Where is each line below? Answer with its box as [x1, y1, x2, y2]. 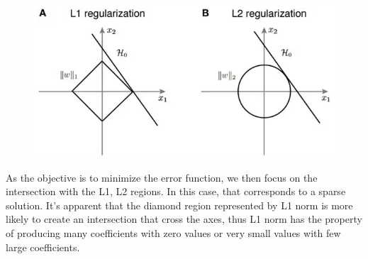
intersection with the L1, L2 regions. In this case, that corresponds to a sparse [6, 184, 346, 199]
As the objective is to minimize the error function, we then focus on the [6, 170, 318, 184]
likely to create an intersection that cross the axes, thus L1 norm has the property [6, 211, 362, 226]
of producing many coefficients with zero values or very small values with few [6, 226, 341, 241]
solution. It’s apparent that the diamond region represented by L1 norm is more [6, 197, 353, 212]
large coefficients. [6, 239, 80, 254]
